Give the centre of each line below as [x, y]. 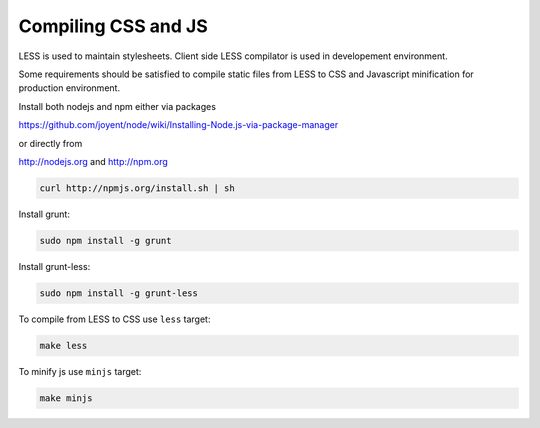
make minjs [66, 398]
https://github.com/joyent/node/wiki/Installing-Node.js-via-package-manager [178, 125]
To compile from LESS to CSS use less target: [114, 319]
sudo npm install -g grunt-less [119, 293]
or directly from [50, 143]
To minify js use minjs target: [80, 371]
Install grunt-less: [54, 266]
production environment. [69, 88]
